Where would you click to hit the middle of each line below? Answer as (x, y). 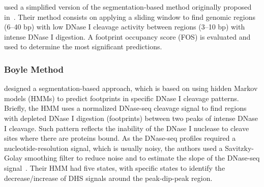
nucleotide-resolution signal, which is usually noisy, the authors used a (113, 148)
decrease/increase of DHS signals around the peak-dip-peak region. (108, 178)
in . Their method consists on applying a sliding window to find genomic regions (130, 17)
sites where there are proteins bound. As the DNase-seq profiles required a (120, 138)
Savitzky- (240, 148)
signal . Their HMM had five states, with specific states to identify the (115, 167)
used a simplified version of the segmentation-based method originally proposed (128, 7)
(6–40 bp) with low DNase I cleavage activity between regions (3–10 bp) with (125, 27)
